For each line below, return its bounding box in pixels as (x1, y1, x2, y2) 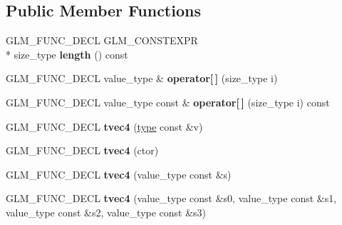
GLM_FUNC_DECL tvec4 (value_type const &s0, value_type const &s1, (6, 191, 337, 206)
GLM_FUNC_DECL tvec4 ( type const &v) (6, 119, 203, 134)
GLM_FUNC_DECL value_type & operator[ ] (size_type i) (6, 71, 278, 86)
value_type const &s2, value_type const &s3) (6, 204, 207, 219)
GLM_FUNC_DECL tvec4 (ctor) (6, 143, 159, 158)
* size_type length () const (6, 46, 128, 61)
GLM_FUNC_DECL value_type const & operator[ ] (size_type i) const (6, 94, 330, 109)
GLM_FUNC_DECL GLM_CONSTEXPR (6, 33, 198, 48)
